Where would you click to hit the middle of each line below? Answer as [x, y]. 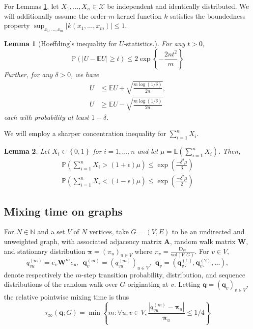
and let [148, 151]
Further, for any [28, 74]
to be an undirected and [208, 232]
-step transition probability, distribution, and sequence [163, 274]
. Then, [229, 151]
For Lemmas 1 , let [31, 6]
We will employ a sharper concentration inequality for [85, 133]
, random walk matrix [203, 241]
